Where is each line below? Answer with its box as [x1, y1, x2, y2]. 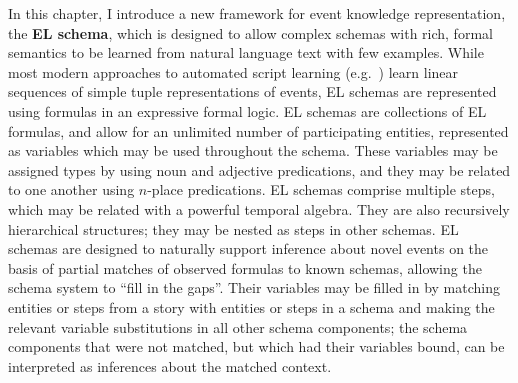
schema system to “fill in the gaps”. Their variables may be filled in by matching [8, 277, 500, 298]
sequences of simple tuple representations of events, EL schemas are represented [8, 81, 497, 102]
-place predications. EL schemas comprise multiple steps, [147, 179, 495, 200]
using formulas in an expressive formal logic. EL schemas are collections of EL [8, 100, 487, 121]
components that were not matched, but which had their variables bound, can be [8, 336, 505, 357]
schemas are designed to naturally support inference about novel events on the [8, 238, 489, 259]
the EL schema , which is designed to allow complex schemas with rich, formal [8, 22, 493, 43]
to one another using [8, 179, 135, 200]
